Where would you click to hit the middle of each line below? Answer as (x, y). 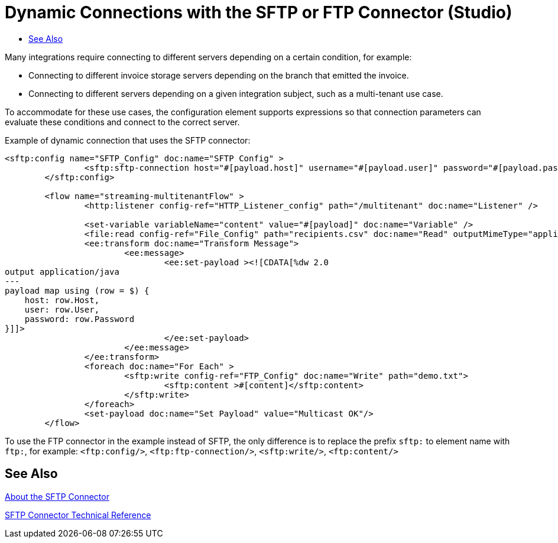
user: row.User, (62, 309)
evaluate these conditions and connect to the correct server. (122, 122)
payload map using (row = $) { (77, 290)
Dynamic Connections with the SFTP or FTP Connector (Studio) (259, 12)
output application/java (62, 271)
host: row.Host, (62, 300)
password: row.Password (80, 319)
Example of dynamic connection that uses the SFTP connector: (128, 140)
